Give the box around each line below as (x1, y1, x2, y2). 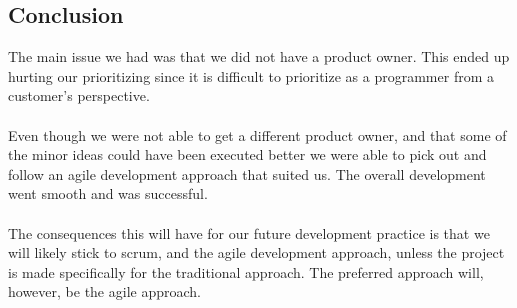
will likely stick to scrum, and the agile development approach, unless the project (8, 242, 505, 263)
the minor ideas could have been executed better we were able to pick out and (8, 144, 487, 165)
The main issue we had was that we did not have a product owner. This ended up (8, 46, 510, 67)
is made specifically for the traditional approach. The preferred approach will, (8, 261, 484, 282)
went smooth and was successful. (8, 183, 208, 204)
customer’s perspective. (8, 85, 150, 106)
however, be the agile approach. (8, 281, 201, 302)
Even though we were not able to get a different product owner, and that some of (8, 124, 507, 145)
